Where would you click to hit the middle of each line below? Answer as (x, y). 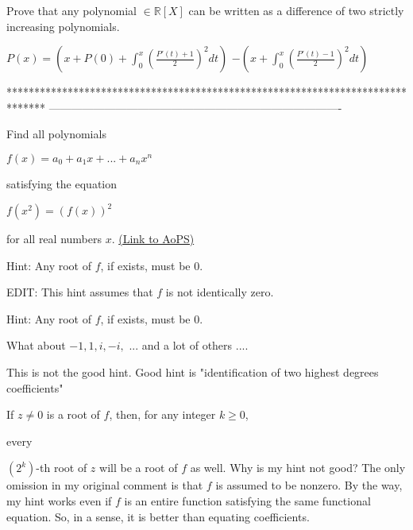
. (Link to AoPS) (153, 239)
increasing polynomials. (63, 26)
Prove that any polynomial (71, 10)
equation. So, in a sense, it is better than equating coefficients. (158, 516)
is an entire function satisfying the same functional (247, 501)
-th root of (62, 468)
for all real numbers (54, 239)
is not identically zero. (220, 292)
